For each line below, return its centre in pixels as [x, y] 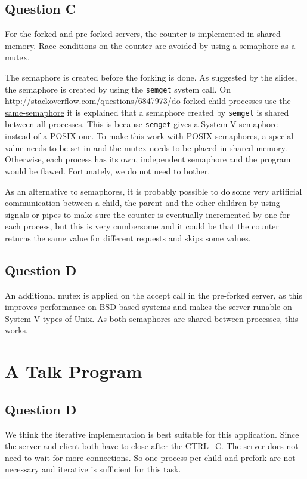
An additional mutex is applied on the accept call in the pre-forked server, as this [154, 295]
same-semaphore [35, 112]
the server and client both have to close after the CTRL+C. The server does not [152, 446]
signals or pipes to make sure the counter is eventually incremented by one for [148, 214]
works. [17, 330]
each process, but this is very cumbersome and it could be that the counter [142, 226]
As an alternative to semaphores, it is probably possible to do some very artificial [153, 191]
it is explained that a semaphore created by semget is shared [178, 112]
